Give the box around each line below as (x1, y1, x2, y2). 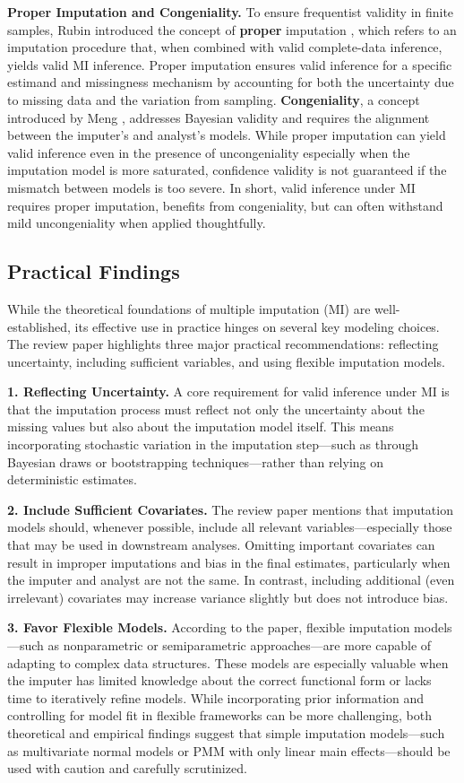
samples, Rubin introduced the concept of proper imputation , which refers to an (7, 20, 457, 39)
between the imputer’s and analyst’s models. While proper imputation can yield (7, 126, 446, 144)
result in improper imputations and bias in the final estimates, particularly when (7, 552, 451, 571)
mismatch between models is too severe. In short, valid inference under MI (7, 178, 416, 196)
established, (7, 317, 71, 335)
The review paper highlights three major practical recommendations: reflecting (7, 335, 439, 353)
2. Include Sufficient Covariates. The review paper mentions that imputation (7, 500, 453, 518)
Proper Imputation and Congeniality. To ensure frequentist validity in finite (7, 3, 454, 21)
